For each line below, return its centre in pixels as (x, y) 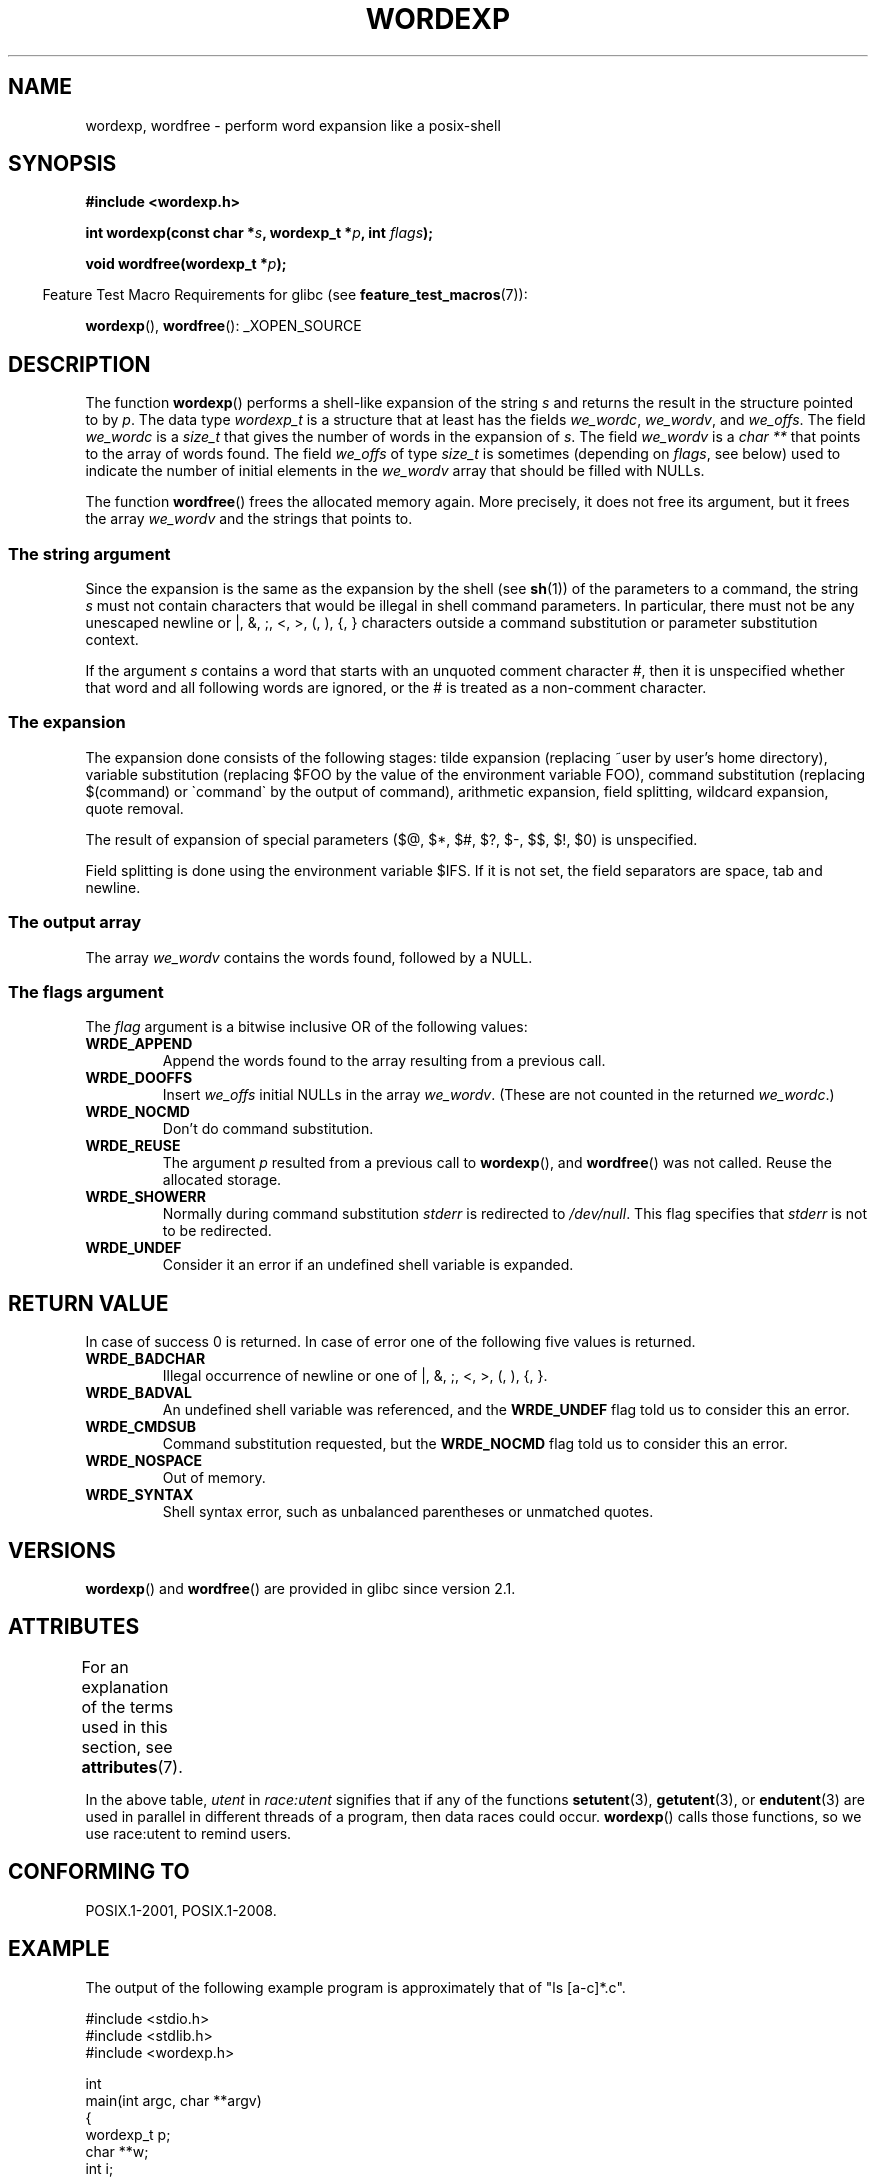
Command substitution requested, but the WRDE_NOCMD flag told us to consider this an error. (475, 1444)
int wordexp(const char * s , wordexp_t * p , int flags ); (259, 233)
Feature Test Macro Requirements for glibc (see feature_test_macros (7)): (285, 295)
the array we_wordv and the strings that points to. (249, 519)
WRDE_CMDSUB (141, 1427)
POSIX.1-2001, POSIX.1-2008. (181, 1910)
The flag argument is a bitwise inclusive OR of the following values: (306, 1027)
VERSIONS (62, 1550)
